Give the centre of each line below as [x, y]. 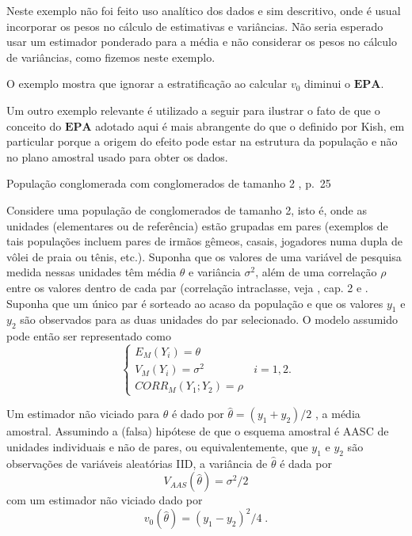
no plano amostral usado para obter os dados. [117, 156]
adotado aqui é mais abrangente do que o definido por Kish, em [250, 125]
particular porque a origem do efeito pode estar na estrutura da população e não [202, 141]
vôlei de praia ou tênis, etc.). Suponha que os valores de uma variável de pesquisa [204, 256]
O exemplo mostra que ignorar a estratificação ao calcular [147, 84]
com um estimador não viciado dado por [105, 500]
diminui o [327, 84]
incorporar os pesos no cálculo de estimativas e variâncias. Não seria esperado [195, 26]
